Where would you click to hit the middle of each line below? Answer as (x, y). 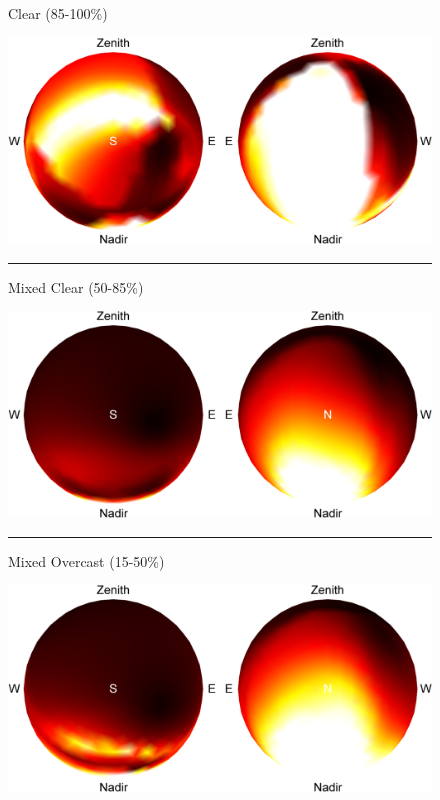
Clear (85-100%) (58, 13)
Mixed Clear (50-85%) (76, 286)
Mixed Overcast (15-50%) (86, 560)
